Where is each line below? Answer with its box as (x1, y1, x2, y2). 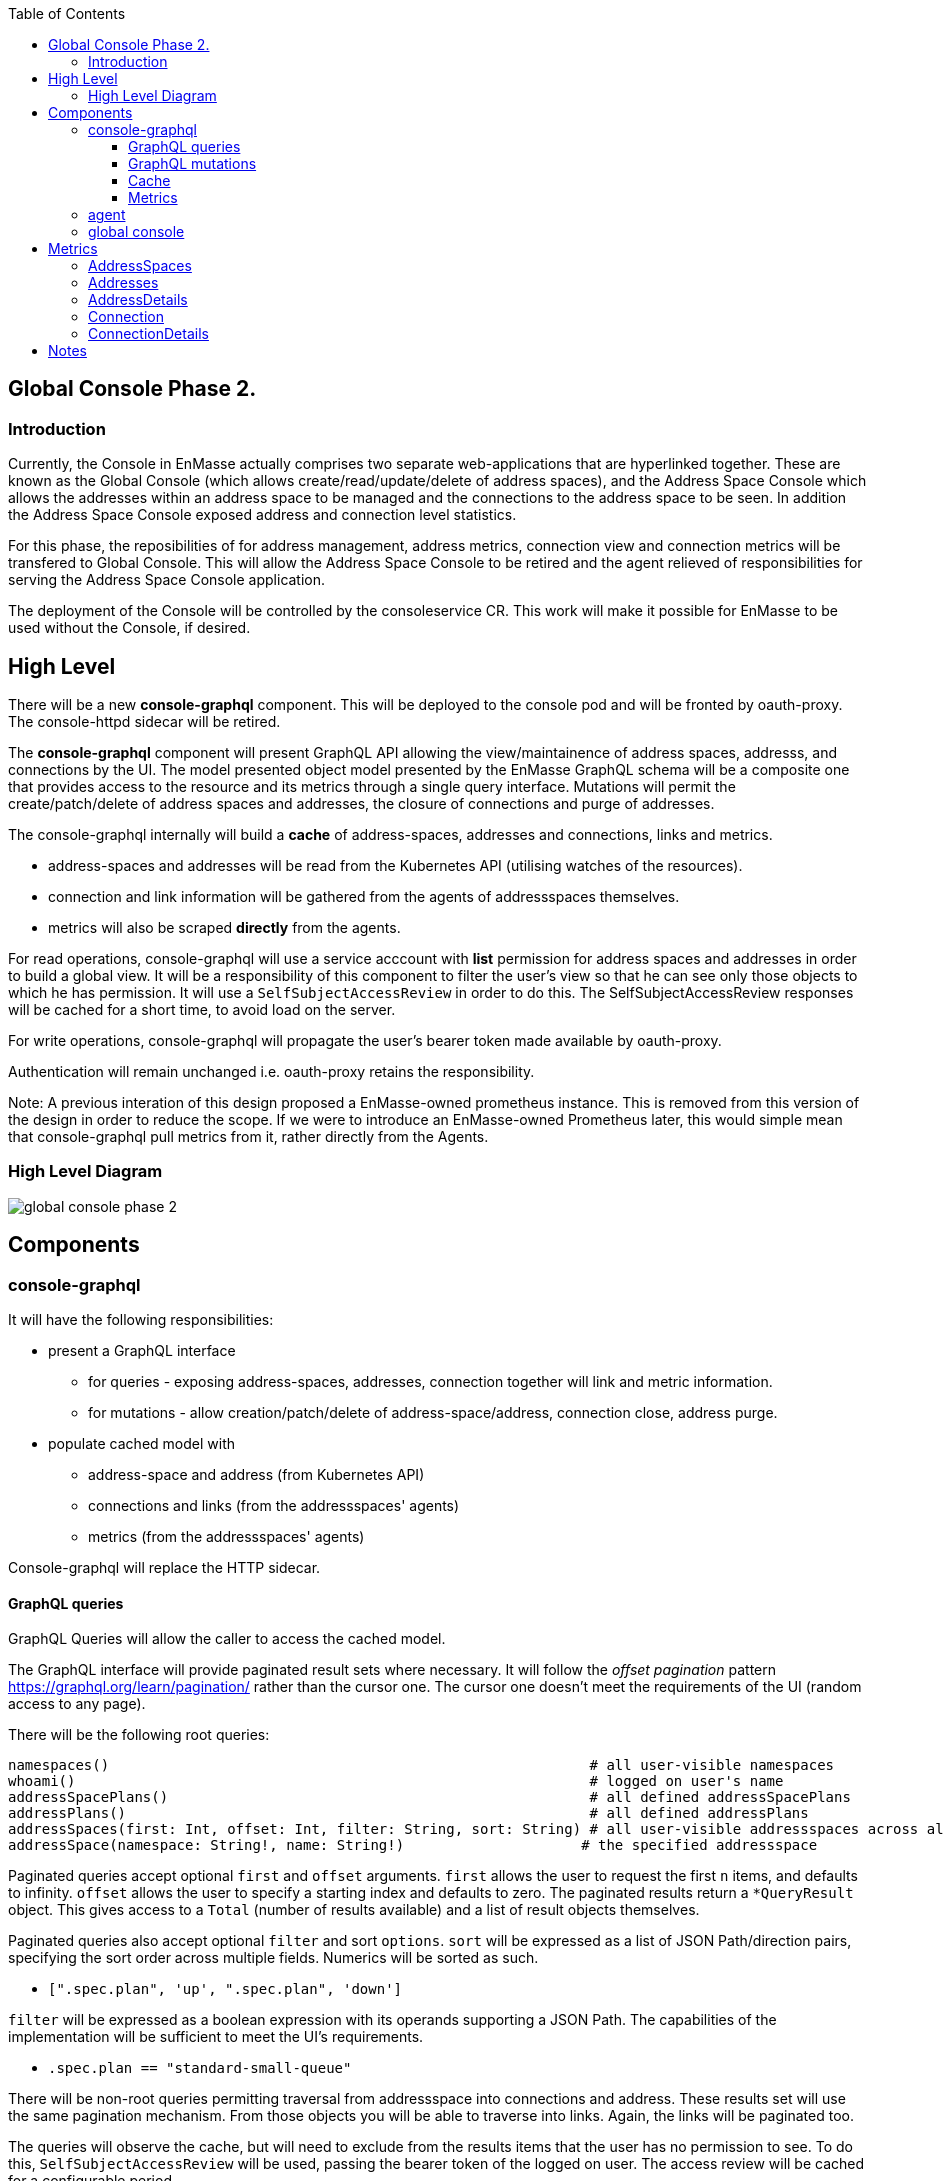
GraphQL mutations (128, 155, 257, 172)
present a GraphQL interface (48, 1342, 236, 1360)
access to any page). (8, 1695, 146, 1713)
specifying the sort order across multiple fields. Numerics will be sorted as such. (8, 1949, 539, 1967)
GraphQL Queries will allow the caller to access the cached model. (8, 1630, 446, 1648)
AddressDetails (88, 291, 188, 308)
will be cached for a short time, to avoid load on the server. (8, 1001, 396, 1019)
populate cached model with (48, 1435, 235, 1453)
